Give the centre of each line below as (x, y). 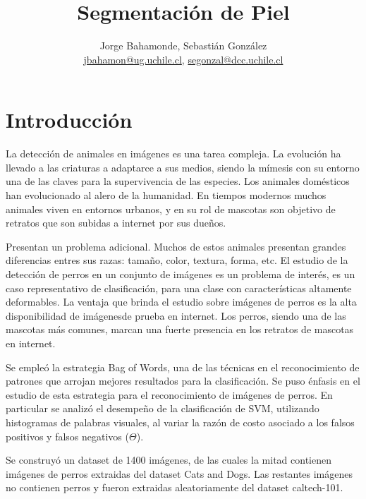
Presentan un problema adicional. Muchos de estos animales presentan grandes (176, 246)
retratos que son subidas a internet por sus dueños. (116, 223)
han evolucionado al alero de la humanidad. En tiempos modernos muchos (166, 195)
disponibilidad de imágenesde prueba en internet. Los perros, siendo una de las (176, 315)
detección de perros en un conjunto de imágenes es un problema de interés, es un (181, 274)
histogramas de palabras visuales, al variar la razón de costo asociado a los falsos (180, 422)
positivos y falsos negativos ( (67, 436)
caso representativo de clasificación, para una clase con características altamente (179, 288)
